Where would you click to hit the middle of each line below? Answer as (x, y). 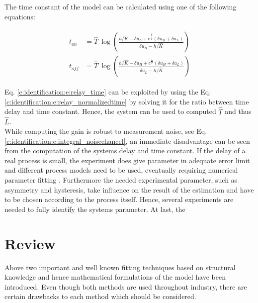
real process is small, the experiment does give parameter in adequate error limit (127, 160)
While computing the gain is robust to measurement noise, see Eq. (106, 131)
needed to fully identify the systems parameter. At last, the (95, 209)
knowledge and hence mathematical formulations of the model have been (115, 277)
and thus (238, 111)
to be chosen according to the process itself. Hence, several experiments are (119, 199)
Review (30, 243)
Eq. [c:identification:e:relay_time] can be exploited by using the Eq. (108, 92)
